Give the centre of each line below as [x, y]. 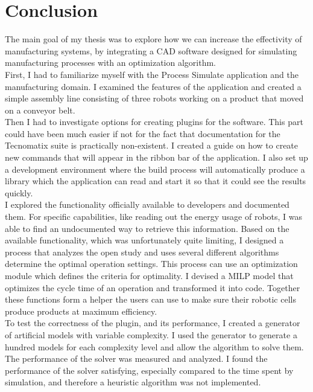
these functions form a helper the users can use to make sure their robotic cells [150, 299]
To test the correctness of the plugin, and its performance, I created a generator [153, 323]
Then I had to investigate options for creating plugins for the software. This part [154, 122]
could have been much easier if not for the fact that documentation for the [143, 133]
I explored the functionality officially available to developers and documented [147, 204]
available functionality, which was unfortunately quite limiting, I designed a [144, 240]
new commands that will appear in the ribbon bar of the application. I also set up [156, 157]
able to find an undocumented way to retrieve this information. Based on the [147, 228]
